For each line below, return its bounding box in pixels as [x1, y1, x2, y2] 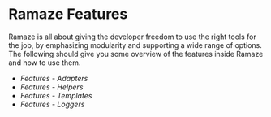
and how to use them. [8, 58, 81, 67]
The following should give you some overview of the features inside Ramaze [8, 49, 264, 58]
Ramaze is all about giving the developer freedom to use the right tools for [8, 32, 257, 41]
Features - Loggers [19, 99, 85, 109]
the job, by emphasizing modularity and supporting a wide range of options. [8, 40, 262, 50]
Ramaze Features [8, 5, 128, 24]
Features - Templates [19, 90, 92, 100]
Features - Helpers [19, 82, 84, 92]
